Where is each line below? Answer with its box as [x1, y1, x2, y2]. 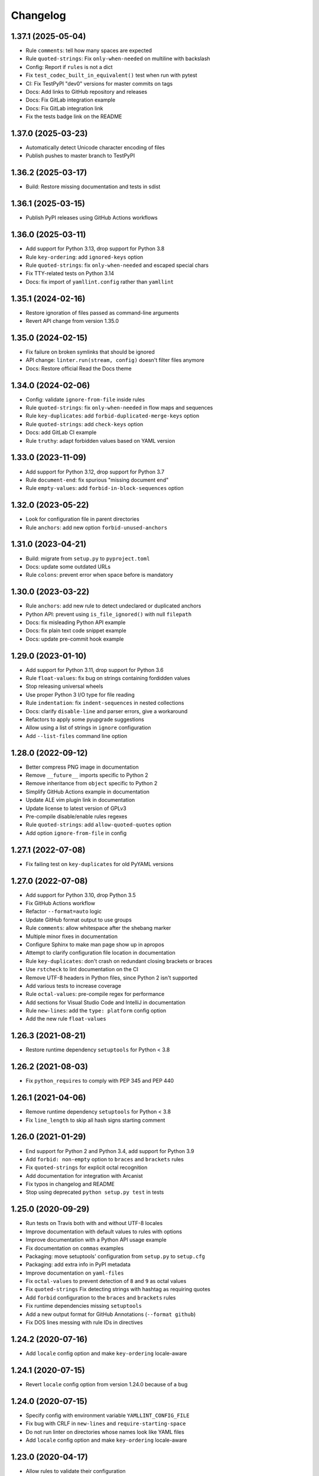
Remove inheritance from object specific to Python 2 [25, 780, 158, 787]
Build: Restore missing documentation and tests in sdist [25, 183, 161, 190]
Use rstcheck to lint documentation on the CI [25, 966, 139, 973]
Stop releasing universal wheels [25, 683, 103, 690]
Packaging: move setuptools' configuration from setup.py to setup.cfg [25, 1252, 205, 1260]
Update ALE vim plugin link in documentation [25, 796, 135, 804]
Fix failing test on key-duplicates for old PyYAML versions [25, 860, 174, 867]
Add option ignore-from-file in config [25, 830, 127, 837]
